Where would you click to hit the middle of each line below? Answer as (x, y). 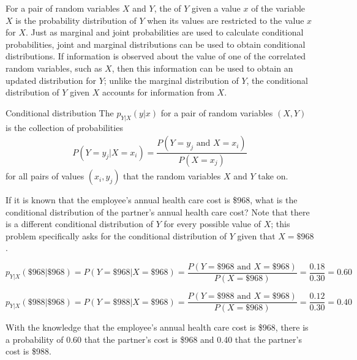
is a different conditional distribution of (79, 224)
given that (256, 235)
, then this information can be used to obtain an (202, 68)
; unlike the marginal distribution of (171, 80)
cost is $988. (28, 351)
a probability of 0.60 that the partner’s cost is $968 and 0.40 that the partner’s (154, 339)
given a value (216, 8)
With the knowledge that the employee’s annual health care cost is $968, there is (157, 327)
